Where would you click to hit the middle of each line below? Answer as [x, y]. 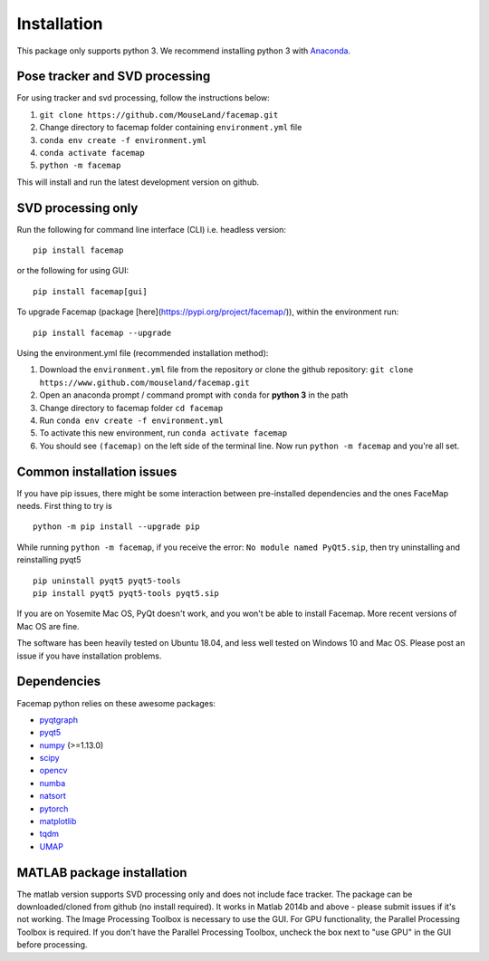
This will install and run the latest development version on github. [138, 182]
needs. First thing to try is [64, 506]
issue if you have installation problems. [89, 656]
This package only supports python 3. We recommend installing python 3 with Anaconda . [184, 51]
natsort [53, 796]
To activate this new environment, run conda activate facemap [163, 433]
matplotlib [58, 822]
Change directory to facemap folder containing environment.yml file [171, 128]
